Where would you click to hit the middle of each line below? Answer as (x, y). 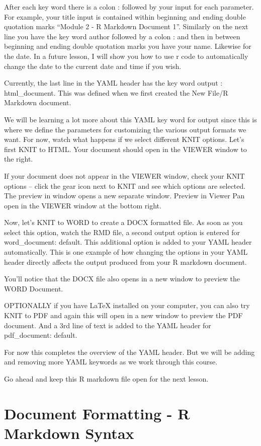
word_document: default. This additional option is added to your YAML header (128, 242)
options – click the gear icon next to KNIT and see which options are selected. (125, 185)
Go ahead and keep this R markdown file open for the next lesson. (106, 379)
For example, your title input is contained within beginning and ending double (125, 16)
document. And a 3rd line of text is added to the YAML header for (108, 325)
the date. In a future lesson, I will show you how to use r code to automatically (126, 56)
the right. (19, 159)
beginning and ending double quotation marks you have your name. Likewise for (128, 46)
